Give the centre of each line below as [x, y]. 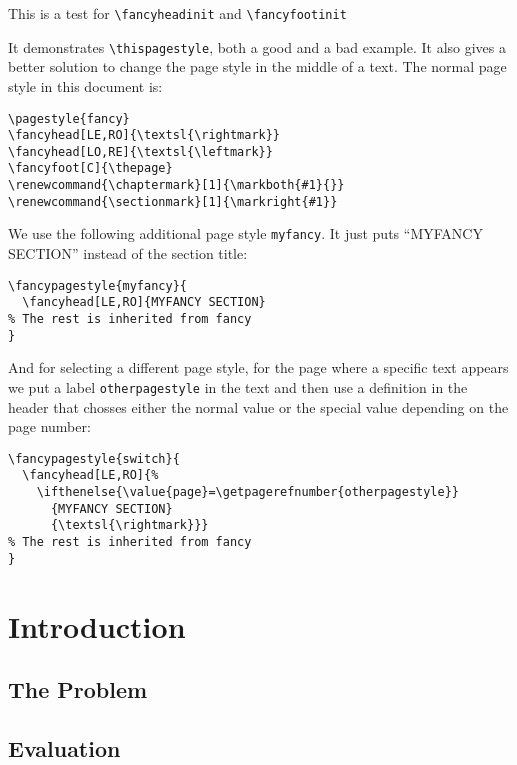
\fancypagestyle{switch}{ [94, 458]
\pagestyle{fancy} [69, 118]
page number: [49, 426]
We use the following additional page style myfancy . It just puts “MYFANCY [245, 233]
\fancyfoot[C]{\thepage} [90, 168]
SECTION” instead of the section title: [128, 253]
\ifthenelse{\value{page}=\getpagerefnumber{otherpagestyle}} [248, 492]
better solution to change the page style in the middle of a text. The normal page [257, 66]
